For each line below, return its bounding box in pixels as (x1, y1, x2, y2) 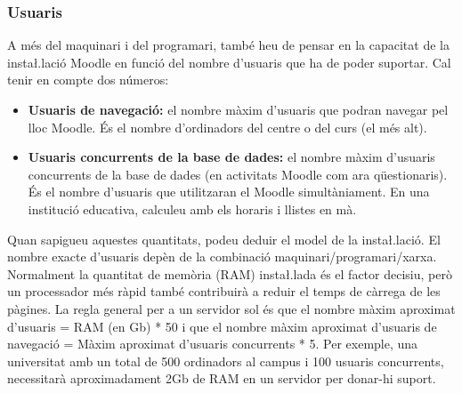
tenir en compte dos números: (7, 70, 169, 89)
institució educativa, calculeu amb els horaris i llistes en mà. (28, 199, 357, 218)
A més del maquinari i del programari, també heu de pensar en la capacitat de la (7, 36, 450, 54)
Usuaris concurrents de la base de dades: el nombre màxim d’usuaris (28, 148, 435, 166)
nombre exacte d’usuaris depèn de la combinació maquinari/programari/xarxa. (7, 247, 437, 266)
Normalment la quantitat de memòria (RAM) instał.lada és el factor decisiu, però (7, 264, 452, 283)
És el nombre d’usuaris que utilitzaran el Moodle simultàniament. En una (28, 182, 430, 201)
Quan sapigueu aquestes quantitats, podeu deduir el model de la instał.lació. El (7, 229, 441, 248)
